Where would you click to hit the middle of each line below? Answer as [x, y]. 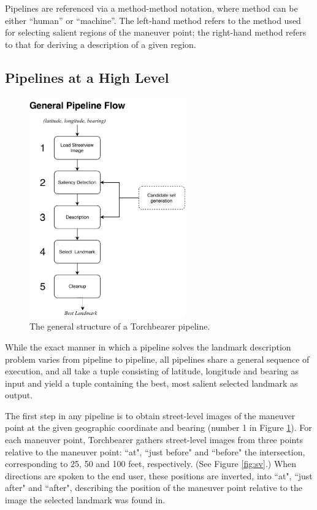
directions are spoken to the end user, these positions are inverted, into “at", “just [159, 475]
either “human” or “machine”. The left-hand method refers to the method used [153, 20]
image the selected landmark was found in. [85, 500]
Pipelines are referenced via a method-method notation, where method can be [151, 8]
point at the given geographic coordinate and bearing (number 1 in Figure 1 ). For [158, 427]
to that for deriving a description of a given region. [101, 44]
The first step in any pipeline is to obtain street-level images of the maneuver [150, 415]
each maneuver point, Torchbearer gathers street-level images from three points [154, 440]
